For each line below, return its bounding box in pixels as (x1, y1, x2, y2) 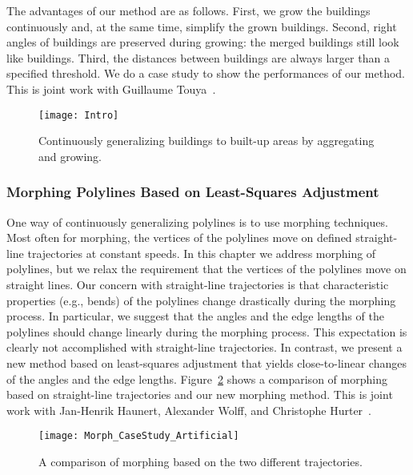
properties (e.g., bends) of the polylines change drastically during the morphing (6, 292, 396, 308)
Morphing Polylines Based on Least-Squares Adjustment (6, 182, 379, 202)
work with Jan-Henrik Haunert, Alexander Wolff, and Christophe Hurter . (6, 401, 372, 418)
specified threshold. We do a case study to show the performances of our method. (6, 65, 405, 82)
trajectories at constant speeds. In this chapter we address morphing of (27, 244, 376, 261)
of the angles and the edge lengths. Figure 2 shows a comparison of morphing (6, 370, 387, 387)
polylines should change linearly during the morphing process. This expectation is (6, 323, 407, 340)
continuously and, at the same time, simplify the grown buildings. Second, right (6, 18, 397, 34)
